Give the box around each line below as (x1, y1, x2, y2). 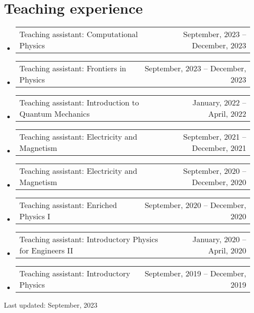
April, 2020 (208, 245, 246, 256)
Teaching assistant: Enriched (19, 199, 117, 211)
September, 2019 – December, (145, 268, 246, 279)
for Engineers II (19, 245, 73, 256)
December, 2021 (192, 142, 246, 154)
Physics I (19, 210, 50, 222)
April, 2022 (208, 108, 246, 120)
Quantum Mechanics (19, 108, 90, 120)
